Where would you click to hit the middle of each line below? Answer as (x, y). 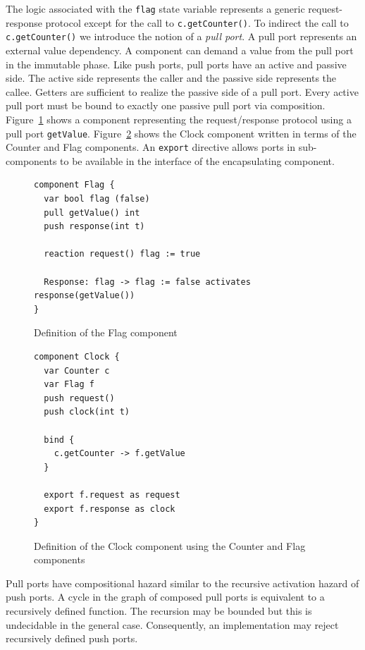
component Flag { (74, 185)
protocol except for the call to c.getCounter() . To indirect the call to (197, 22)
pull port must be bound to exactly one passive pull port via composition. (166, 105)
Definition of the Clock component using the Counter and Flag (170, 545)
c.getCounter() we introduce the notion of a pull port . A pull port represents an (181, 36)
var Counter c (77, 370)
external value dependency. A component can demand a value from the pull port (180, 50)
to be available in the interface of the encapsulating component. (197, 160)
